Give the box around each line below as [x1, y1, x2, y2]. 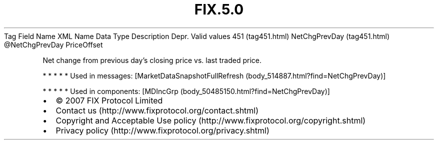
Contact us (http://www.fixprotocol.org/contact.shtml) [55, 105, 259, 115]
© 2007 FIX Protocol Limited [55, 95, 163, 105]
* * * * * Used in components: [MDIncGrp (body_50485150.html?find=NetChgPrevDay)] [42, 86, 330, 95]
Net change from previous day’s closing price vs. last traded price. [42, 55, 262, 64]
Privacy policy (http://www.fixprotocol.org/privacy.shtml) [55, 125, 269, 135]
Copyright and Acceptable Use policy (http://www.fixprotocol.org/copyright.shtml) [55, 115, 366, 125]
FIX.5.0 [194, 1, 244, 18]
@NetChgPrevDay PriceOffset [4, 40, 103, 49]
